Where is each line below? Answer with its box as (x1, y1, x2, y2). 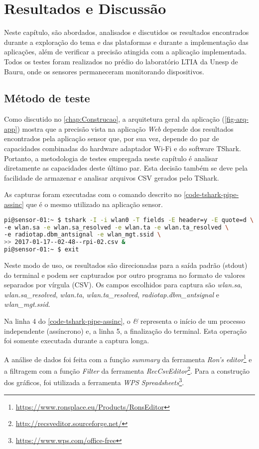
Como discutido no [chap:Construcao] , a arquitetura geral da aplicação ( (4, 114, 225, 124)
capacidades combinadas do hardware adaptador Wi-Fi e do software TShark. (4, 143, 241, 154)
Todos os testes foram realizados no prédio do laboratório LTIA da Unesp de (4, 56, 238, 66)
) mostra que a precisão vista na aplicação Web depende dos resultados (17, 123, 234, 134)
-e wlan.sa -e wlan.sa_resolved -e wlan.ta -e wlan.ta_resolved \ (4, 224, 229, 231)
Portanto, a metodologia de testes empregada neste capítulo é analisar (4, 153, 218, 163)
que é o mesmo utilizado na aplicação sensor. (26, 199, 163, 210)
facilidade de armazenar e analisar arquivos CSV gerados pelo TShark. (4, 172, 219, 183)
